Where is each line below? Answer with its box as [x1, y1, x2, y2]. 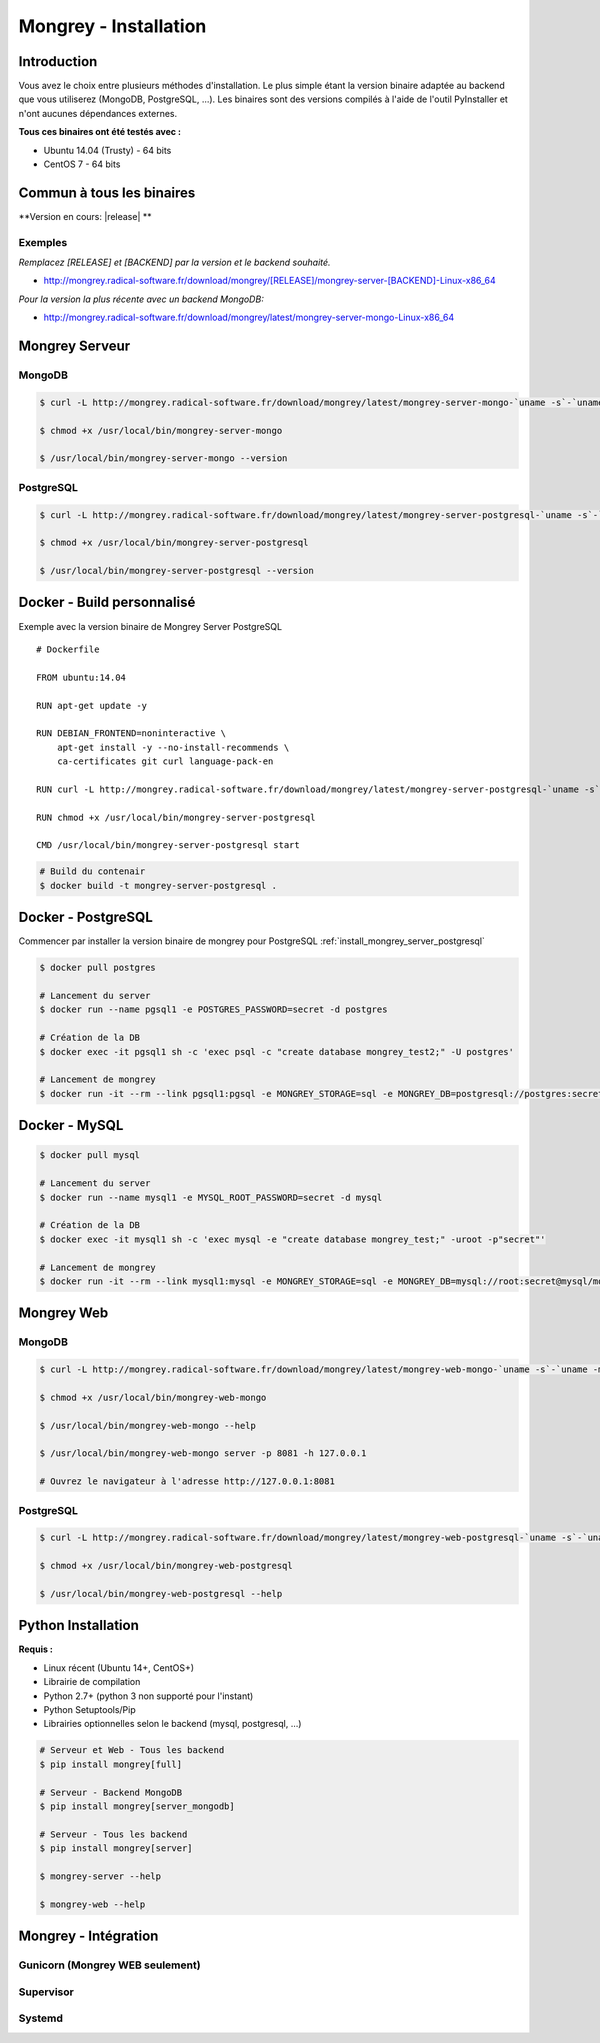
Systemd [18, 2011, 64, 2025]
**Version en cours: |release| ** [18, 210, 152, 222]
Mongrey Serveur [18, 338, 131, 355]
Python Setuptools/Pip [43, 1703, 137, 1715]
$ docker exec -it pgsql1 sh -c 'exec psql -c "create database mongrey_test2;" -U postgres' [39, 1046, 515, 1057]
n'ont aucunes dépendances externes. [18, 107, 178, 119]
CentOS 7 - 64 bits [43, 158, 121, 170]
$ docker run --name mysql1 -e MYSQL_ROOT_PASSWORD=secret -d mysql [39, 1191, 383, 1203]
